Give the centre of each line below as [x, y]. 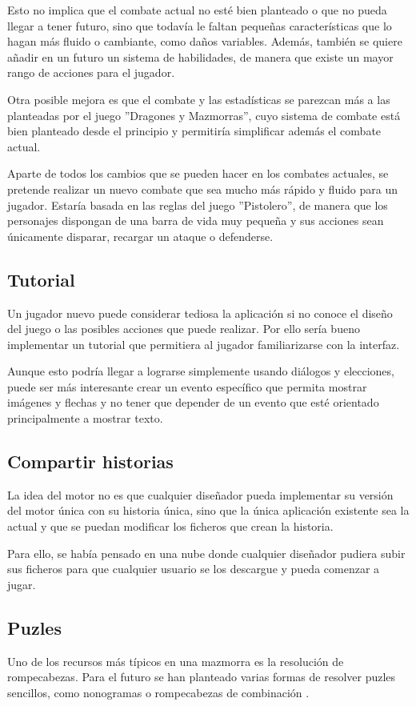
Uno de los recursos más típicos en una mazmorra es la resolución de [176, 661]
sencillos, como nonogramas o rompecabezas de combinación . [158, 692]
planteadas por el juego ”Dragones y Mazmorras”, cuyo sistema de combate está [204, 115]
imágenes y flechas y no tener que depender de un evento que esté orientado [193, 402]
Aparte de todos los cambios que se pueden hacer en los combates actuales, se [198, 173]
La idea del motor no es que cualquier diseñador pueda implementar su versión [200, 494]
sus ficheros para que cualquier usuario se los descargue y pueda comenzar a [194, 569]
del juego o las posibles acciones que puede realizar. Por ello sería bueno [184, 329]
